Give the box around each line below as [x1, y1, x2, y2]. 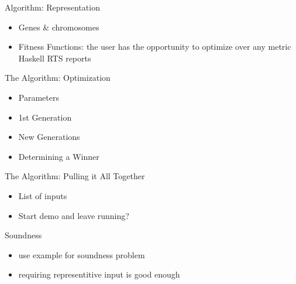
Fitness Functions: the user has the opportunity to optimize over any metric [18, 40, 291, 53]
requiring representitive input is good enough [18, 268, 180, 280]
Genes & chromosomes [18, 20, 99, 33]
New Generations [18, 131, 80, 143]
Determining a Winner [18, 150, 99, 162]
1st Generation [18, 111, 72, 123]
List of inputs [18, 189, 67, 201]
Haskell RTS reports [18, 52, 91, 64]
